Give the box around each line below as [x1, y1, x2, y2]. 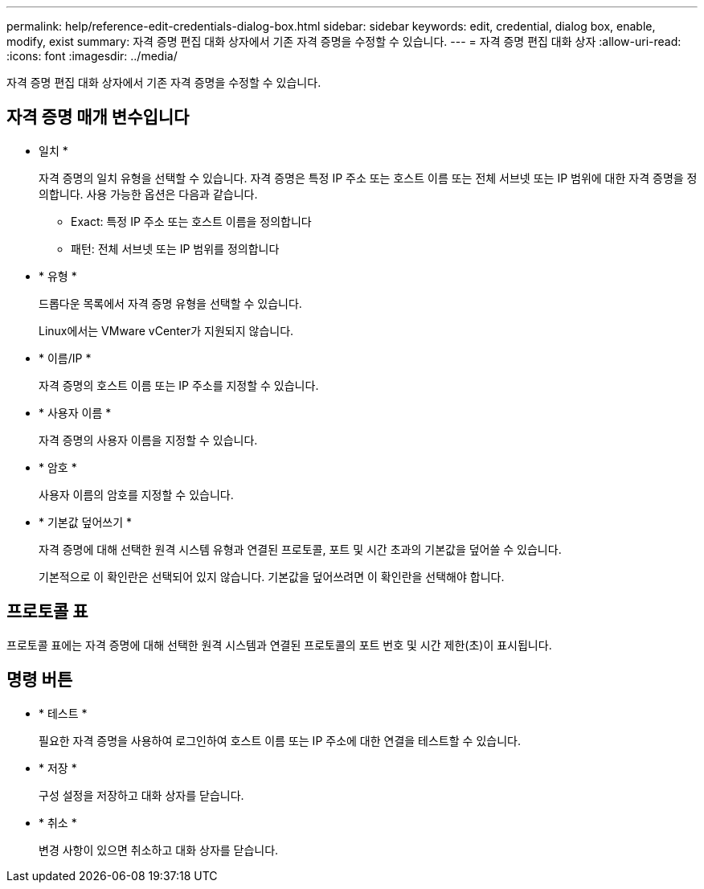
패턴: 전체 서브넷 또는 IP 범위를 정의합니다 [71, 241, 280, 256]
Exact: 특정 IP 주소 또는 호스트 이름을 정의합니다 [71, 214, 312, 228]
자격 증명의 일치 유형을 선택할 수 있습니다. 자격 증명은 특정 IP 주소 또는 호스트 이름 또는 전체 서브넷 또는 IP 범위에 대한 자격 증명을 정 [39, 170, 698, 185]
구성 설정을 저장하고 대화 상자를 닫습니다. [39, 788, 244, 802]
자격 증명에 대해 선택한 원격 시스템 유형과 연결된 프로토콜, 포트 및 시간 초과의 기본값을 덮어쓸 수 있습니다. [39, 542, 562, 556]
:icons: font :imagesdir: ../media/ [6, 49, 178, 63]
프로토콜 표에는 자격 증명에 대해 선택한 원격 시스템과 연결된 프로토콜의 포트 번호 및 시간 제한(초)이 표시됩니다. [6, 637, 552, 652]
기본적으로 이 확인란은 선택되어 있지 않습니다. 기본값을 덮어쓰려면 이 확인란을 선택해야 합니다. [39, 569, 505, 584]
